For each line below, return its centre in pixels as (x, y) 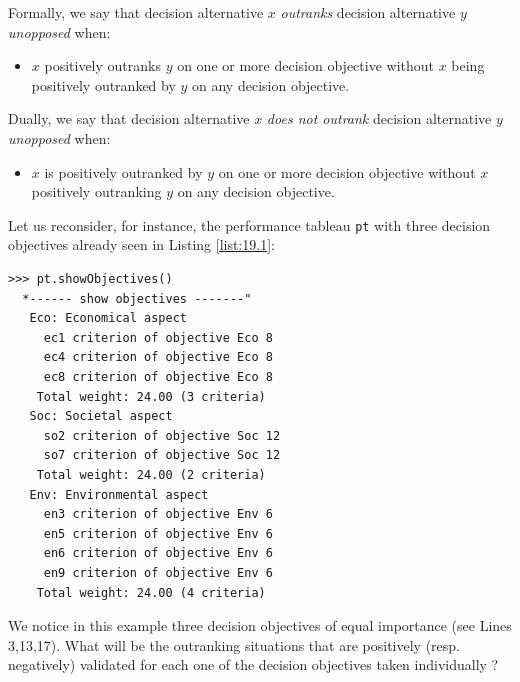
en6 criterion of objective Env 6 (158, 553)
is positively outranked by (123, 171)
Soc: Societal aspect (101, 416)
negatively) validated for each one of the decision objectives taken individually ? (253, 664)
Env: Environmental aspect (119, 494)
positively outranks (102, 65)
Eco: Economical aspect (108, 318)
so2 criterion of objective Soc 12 (162, 435)
